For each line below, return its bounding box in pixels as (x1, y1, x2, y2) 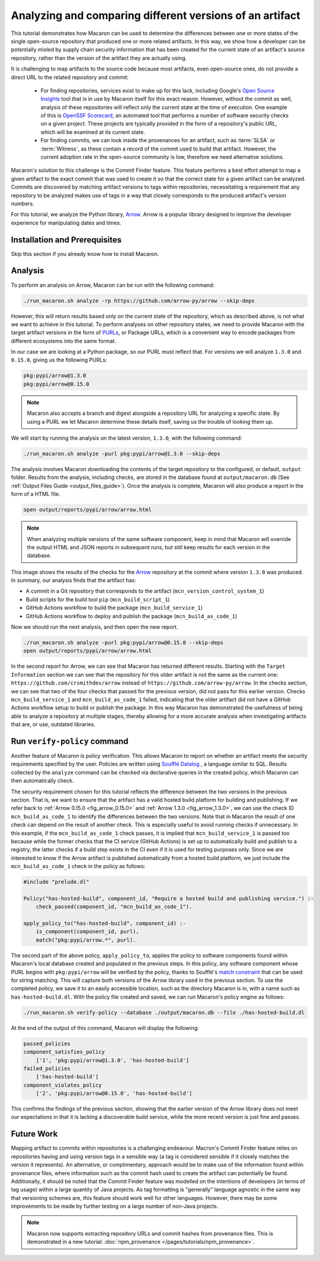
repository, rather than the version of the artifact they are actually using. (11, 54, 187, 62)
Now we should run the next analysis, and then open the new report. (11, 623, 178, 630)
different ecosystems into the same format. (11, 337, 117, 344)
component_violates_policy (23, 1081, 102, 1089)
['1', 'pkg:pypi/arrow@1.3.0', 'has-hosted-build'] (36, 1057, 190, 1064)
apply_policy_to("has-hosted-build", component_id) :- (23, 920, 186, 927)
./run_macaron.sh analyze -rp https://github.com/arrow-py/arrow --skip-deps (23, 297, 255, 304)
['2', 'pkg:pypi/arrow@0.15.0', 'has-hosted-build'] (36, 1090, 193, 1097)
